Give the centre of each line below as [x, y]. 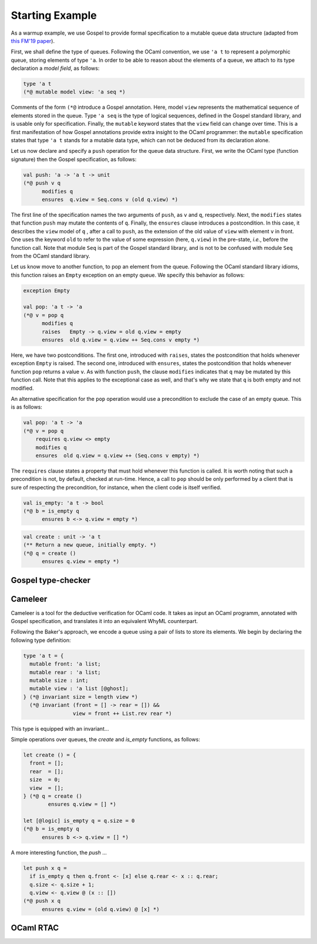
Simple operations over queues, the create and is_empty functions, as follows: [106, 739]
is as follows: [26, 407]
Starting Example [54, 15]
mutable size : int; [59, 681]
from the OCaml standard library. [50, 256]
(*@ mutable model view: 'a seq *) [74, 92]
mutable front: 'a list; [65, 664]
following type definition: [41, 640]
